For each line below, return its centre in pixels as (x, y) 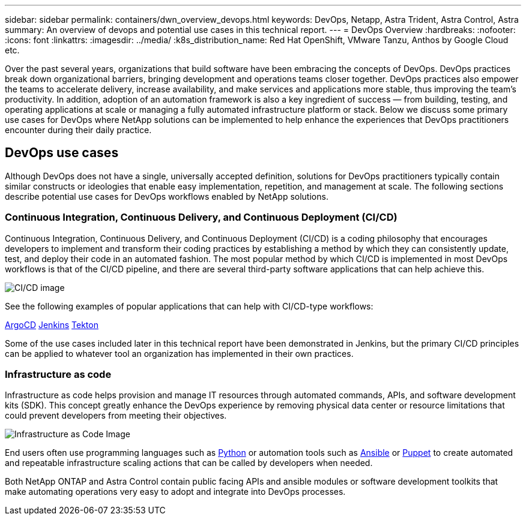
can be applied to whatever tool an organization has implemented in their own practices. (179, 353)
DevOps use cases (62, 153)
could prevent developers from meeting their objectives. (116, 416)
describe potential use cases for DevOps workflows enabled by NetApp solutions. (167, 196)
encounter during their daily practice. (78, 130)
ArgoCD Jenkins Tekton (52, 324)
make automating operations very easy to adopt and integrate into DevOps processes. (175, 492)
